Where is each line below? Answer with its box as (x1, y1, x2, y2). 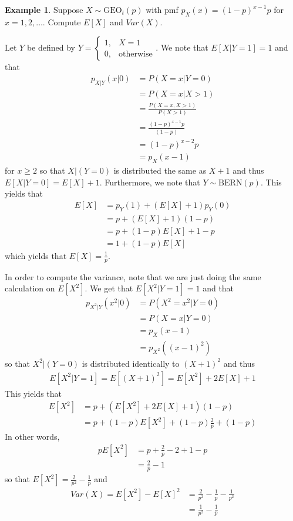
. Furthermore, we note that (99, 175, 200, 188)
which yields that (5, 249, 67, 261)
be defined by (26, 41, 75, 54)
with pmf (146, 4, 179, 15)
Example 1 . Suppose (5, 4, 83, 15)
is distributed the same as (113, 164, 207, 177)
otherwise (119, 49, 153, 58)
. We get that (85, 282, 133, 294)
